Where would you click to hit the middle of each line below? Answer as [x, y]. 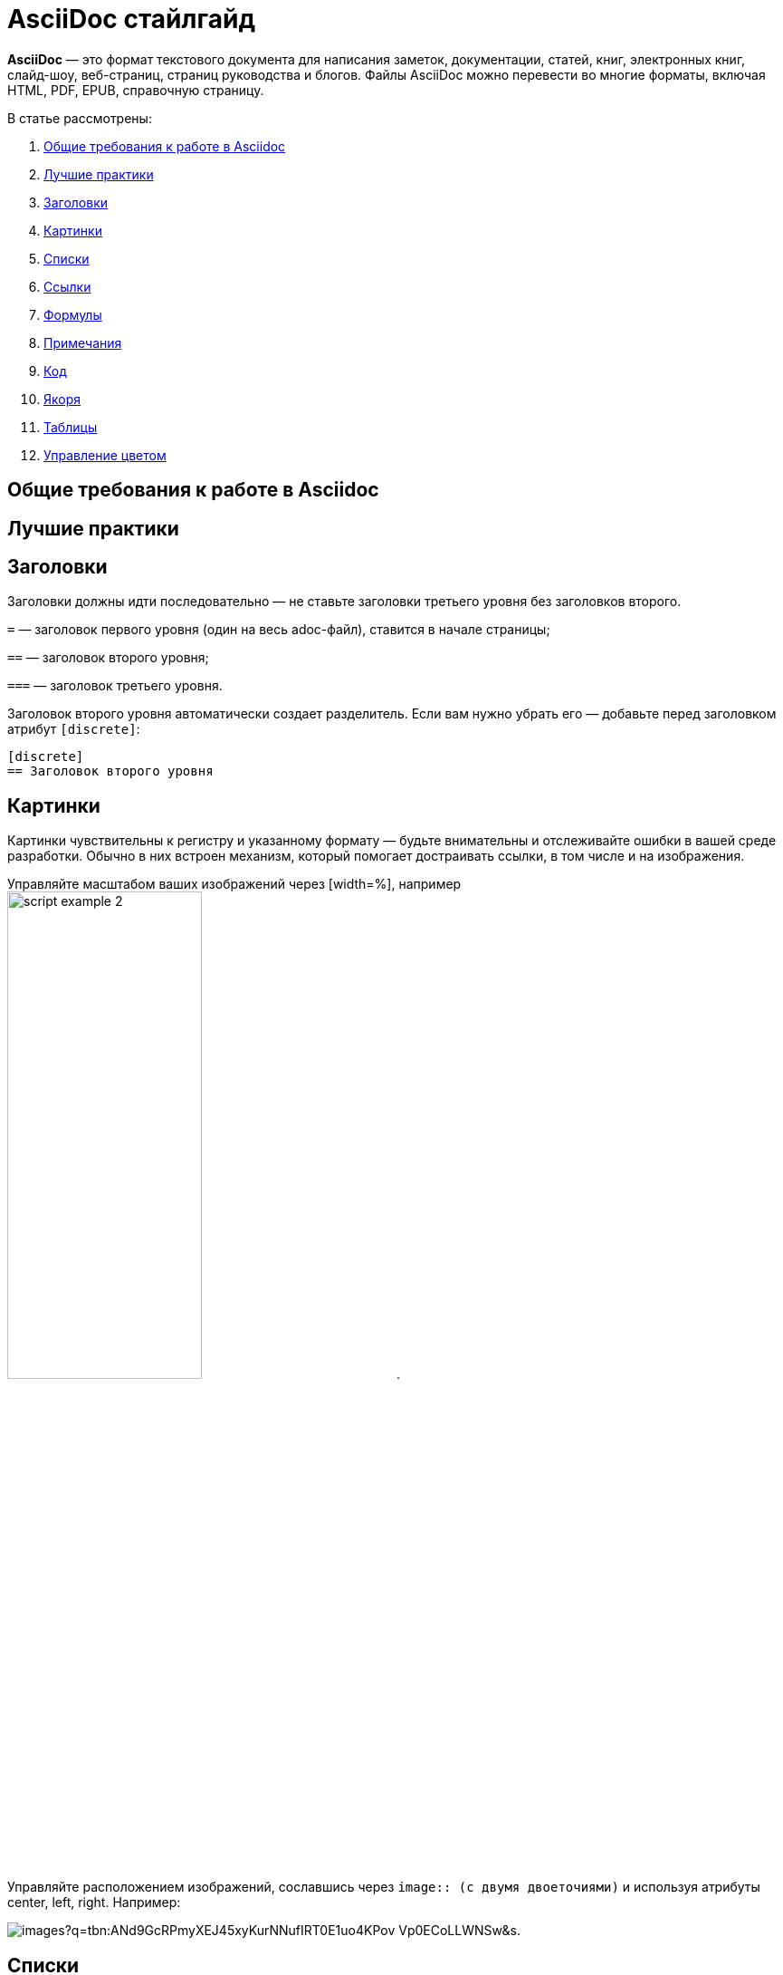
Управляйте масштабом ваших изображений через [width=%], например [234, 884]
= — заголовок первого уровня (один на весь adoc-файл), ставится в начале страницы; [279, 630]
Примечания [83, 342]
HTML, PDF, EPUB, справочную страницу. [136, 90]
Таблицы [71, 427]
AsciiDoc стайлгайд [131, 19]
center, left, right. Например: [94, 1903]
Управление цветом [105, 455]
